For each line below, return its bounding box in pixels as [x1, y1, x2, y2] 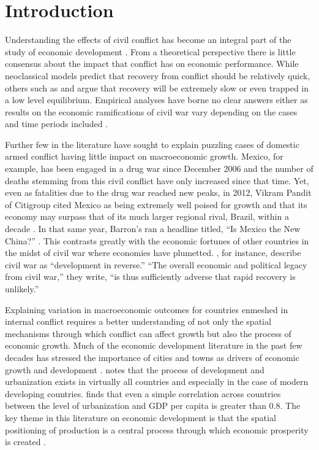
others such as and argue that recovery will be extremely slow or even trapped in [5, 81, 309, 94]
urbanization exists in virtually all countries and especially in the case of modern [5, 375, 309, 388]
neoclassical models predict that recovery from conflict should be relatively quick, [5, 69, 310, 82]
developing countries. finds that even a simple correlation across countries [5, 387, 281, 400]
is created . [5, 435, 47, 448]
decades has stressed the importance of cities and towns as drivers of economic [5, 351, 299, 363]
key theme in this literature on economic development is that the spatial [5, 411, 276, 424]
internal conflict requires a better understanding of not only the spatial [5, 315, 271, 328]
